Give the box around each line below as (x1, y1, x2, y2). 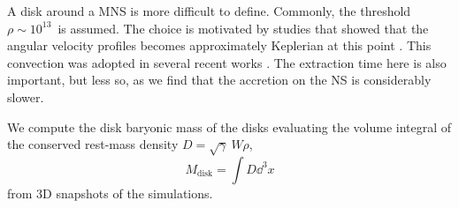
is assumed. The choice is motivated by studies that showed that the (57, 19, 429, 37)
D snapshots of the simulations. (42, 183, 213, 202)
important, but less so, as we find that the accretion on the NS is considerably (7, 71, 432, 89)
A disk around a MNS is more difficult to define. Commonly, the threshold (7, 2, 411, 19)
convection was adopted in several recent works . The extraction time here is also (7, 53, 447, 71)
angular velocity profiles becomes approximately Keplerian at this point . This (7, 36, 432, 55)
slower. (7, 87, 44, 106)
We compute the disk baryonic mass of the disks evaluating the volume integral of (7, 117, 452, 136)
